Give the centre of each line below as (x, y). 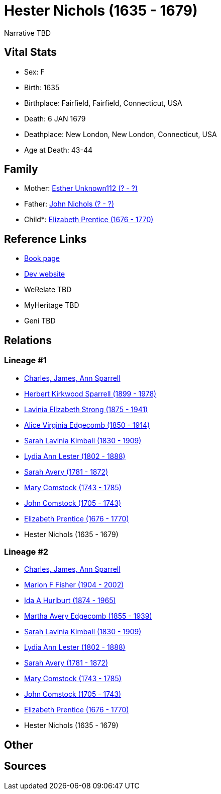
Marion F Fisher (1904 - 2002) (74, 585)
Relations (28, 340)
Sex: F (34, 72)
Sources (25, 766)
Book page (42, 258)
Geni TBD (40, 321)
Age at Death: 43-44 (59, 150)
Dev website (45, 274)
